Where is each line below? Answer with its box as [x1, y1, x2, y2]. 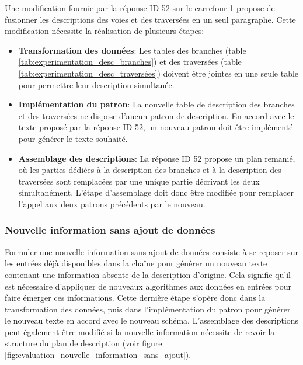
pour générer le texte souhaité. [18, 132, 128, 144]
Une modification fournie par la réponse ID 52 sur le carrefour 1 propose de [5, 2, 275, 13]
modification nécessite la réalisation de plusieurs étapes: [5, 25, 204, 37]
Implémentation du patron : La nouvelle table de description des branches [18, 98, 295, 110]
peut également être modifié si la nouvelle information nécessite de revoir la [5, 325, 275, 338]
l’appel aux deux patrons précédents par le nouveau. [18, 197, 206, 210]
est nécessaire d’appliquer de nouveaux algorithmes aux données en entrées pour [5, 280, 292, 292]
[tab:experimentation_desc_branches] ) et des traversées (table [18, 55, 242, 68]
